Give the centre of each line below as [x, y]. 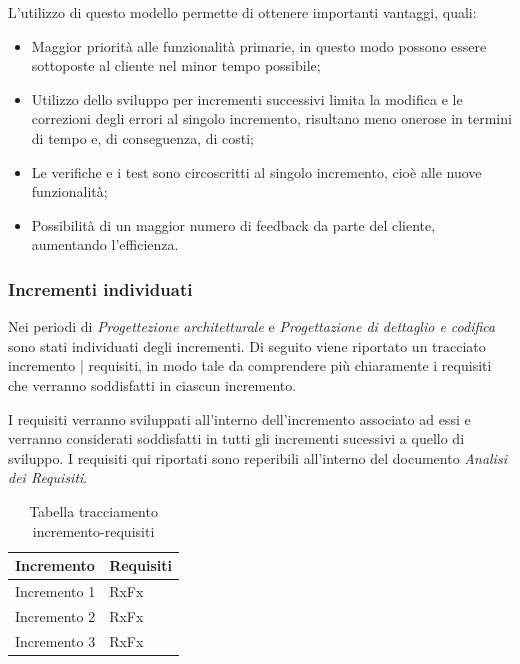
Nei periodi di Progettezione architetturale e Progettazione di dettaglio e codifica [252, 326]
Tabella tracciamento [93, 510]
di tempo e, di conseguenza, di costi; [142, 137]
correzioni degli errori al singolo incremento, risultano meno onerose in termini [271, 118]
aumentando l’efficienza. [105, 244]
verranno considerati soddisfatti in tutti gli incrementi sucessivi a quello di [236, 438]
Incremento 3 [55, 640]
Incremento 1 [55, 590]
